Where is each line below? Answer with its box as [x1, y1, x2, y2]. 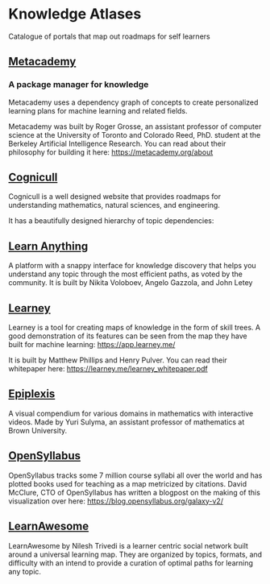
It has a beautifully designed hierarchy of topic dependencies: [8, 216, 214, 226]
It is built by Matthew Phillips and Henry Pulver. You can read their [8, 355, 227, 365]
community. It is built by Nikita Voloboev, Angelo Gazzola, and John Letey [8, 278, 253, 288]
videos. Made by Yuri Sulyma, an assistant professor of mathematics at [8, 416, 245, 427]
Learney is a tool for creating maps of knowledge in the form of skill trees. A [8, 323, 260, 333]
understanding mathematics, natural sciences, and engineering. [8, 201, 220, 210]
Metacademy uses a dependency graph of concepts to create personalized [8, 97, 259, 107]
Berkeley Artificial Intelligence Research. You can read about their [8, 139, 226, 148]
